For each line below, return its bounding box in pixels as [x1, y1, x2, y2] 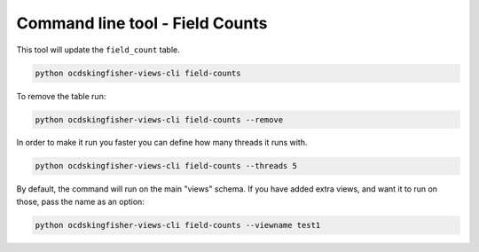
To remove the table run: [16, 91, 106, 101]
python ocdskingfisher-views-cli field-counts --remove [35, 114, 284, 124]
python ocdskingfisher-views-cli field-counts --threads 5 [35, 161, 297, 171]
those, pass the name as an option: [16, 196, 145, 207]
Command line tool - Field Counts [16, 13, 268, 33]
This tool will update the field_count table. [16, 44, 181, 55]
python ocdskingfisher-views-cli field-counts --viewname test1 [35, 220, 321, 230]
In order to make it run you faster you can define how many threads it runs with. [16, 138, 308, 148]
